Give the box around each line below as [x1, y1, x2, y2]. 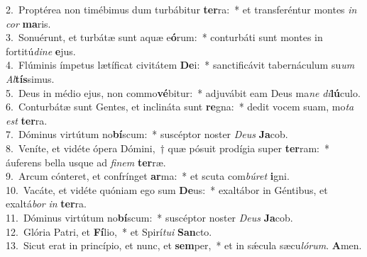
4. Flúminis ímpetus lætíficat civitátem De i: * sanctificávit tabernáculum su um [6, 57, 355, 72]
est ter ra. [6, 113, 48, 127]
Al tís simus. [6, 71, 55, 86]
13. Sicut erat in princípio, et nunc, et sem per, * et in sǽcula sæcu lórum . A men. [6, 238, 362, 253]
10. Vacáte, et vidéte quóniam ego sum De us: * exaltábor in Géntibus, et [6, 182, 328, 197]
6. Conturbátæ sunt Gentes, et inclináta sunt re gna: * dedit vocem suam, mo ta [6, 99, 354, 114]
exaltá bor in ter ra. [6, 196, 87, 211]
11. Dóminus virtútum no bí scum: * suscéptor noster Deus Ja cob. [6, 210, 293, 224]
